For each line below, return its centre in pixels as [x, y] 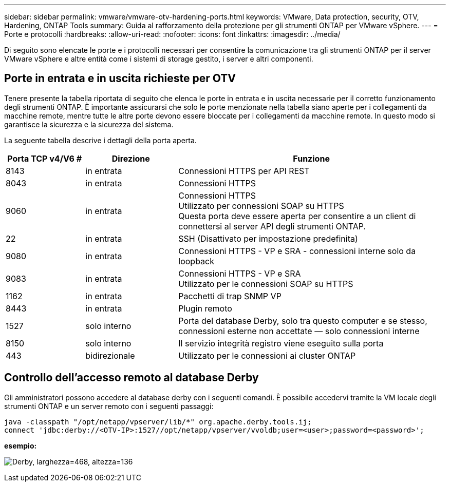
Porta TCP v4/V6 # [45, 158]
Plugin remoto [205, 308]
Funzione [311, 158]
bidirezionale [110, 355]
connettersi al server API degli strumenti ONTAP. [272, 226]
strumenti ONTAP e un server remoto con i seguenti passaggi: [109, 406]
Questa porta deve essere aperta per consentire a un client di [297, 216]
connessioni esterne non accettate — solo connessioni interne [299, 331]
